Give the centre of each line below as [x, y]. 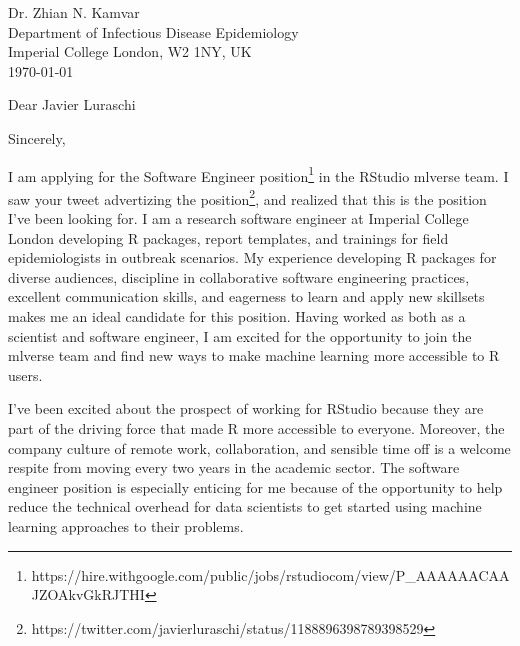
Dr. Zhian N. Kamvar [74, 12]
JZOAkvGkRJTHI [88, 594]
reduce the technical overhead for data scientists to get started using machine [245, 506]
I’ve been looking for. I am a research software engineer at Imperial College [238, 218]
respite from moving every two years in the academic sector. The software [234, 467]
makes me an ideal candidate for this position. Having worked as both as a [237, 316]
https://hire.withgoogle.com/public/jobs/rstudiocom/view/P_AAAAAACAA [270, 574]
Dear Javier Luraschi [72, 104]
